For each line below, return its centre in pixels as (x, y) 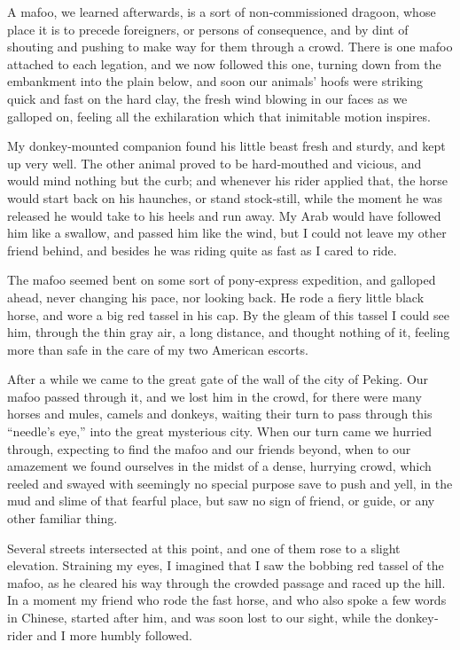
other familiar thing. (62, 518)
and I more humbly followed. (114, 634)
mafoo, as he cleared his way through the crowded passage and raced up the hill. (226, 582)
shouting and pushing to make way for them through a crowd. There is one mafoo (230, 47)
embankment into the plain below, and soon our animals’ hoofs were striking (215, 81)
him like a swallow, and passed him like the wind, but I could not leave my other (227, 233)
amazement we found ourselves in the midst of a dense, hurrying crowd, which (219, 466)
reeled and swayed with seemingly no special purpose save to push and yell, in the (230, 483)
